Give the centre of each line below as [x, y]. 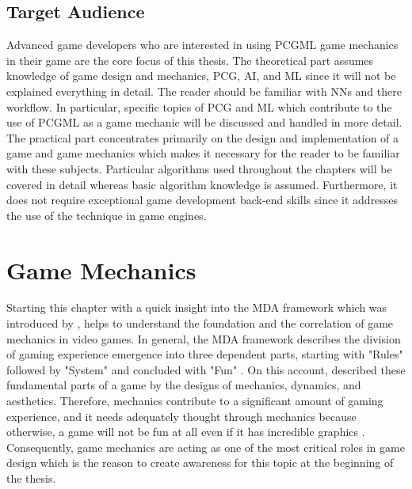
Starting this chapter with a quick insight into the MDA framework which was [197, 307]
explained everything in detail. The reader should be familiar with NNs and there [204, 91]
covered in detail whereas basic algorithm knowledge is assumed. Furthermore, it [202, 184]
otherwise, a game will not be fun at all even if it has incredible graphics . [186, 432]
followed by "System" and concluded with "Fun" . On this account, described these [206, 369]
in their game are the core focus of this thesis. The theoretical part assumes [190, 60]
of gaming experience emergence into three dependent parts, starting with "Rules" [205, 354]
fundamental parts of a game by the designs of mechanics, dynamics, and [184, 385]
